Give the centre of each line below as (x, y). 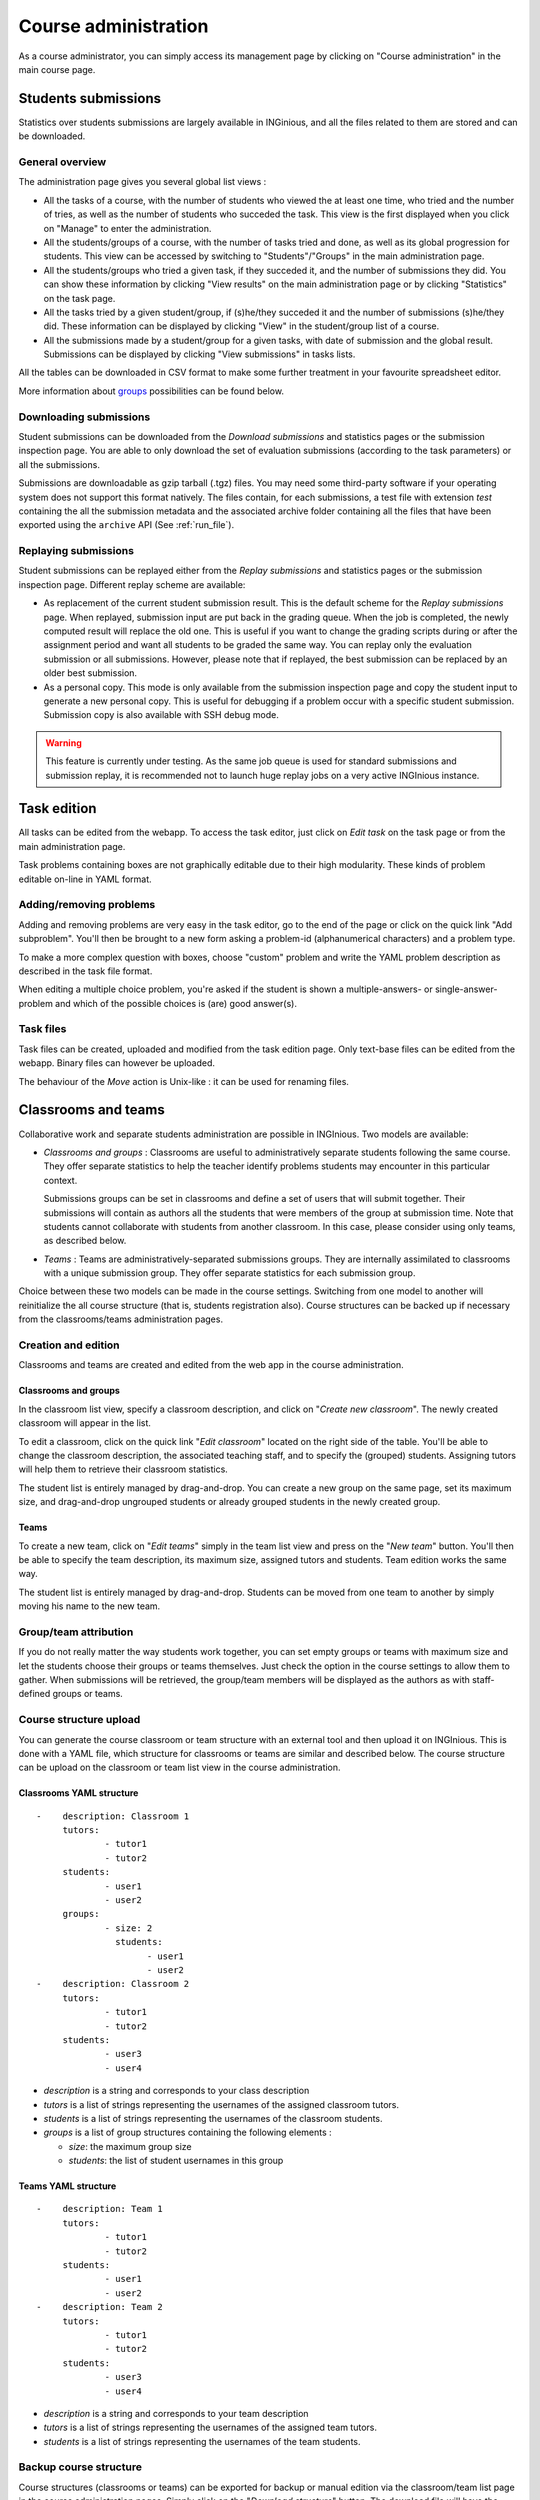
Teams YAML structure (67, 2186)
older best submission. (90, 673)
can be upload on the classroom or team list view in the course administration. (179, 1767)
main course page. (57, 69)
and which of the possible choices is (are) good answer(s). (176, 1003)
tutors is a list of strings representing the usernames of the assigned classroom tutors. (221, 2104)
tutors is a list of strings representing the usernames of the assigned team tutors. (210, 2427)
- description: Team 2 (100, 2307)
